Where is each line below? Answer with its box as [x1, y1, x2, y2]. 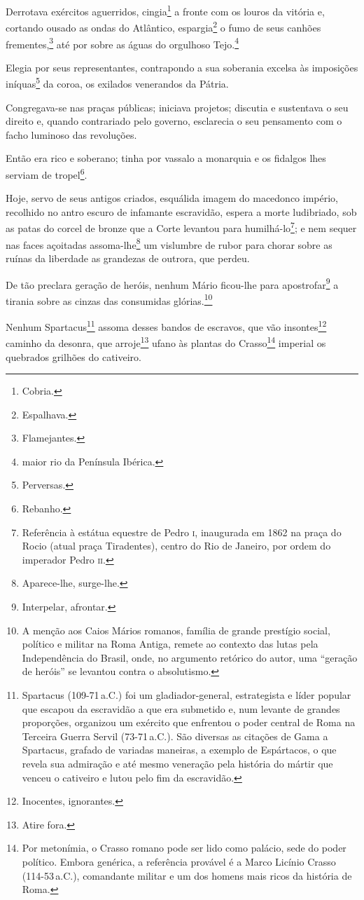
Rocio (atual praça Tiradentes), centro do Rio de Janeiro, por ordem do [22, 538, 331, 553]
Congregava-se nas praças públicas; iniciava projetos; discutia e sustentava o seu [6, 100, 349, 114]
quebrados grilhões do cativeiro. [6, 349, 141, 364]
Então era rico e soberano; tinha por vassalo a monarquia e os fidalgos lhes [6, 151, 326, 165]
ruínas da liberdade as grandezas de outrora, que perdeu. [6, 250, 250, 265]
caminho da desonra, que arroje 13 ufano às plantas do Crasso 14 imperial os [6, 334, 326, 350]
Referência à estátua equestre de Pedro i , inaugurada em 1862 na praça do [22, 524, 342, 539]
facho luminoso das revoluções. [6, 127, 137, 142]
